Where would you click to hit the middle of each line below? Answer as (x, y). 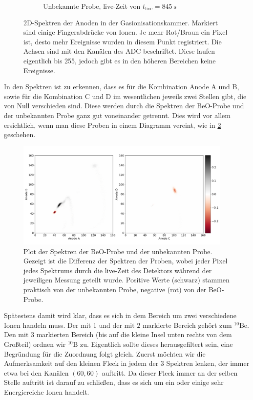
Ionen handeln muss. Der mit (48, 325)
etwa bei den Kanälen (36, 372)
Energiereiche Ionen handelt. (47, 392)
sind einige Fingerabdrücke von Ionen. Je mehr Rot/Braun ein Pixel (126, 32)
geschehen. (20, 134)
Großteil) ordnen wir (35, 344)
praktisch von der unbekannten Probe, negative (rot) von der (115, 290)
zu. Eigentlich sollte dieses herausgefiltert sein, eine (157, 344)
